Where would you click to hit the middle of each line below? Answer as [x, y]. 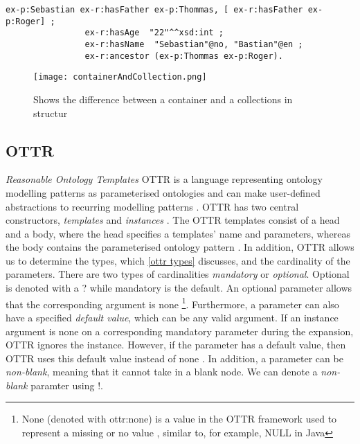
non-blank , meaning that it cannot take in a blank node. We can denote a [162, 372]
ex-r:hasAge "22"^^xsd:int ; [154, 33]
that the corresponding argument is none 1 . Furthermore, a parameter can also [172, 303]
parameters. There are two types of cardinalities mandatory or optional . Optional [178, 274]
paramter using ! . [67, 385]
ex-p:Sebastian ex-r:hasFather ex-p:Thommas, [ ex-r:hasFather [154, 10]
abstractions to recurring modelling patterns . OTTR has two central [152, 206]
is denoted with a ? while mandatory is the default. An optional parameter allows [179, 288]
